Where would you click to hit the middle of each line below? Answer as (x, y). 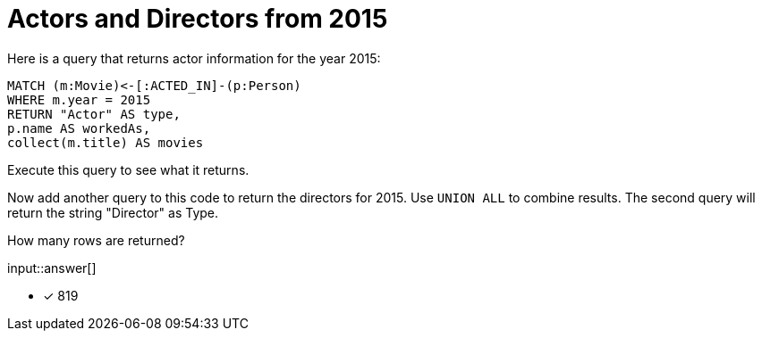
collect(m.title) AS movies (106, 142)
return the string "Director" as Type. (113, 212)
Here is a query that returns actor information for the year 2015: (194, 58)
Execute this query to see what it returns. (128, 169)
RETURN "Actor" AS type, (94, 114)
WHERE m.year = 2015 (79, 99)
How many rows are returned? (96, 240)
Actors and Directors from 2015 (198, 19)
